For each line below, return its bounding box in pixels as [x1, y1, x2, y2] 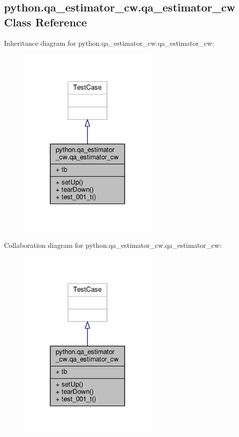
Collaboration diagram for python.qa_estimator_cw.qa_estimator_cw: [4, 239, 222, 250]
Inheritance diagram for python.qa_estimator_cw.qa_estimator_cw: [4, 37, 214, 48]
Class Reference [4, 14, 87, 29]
